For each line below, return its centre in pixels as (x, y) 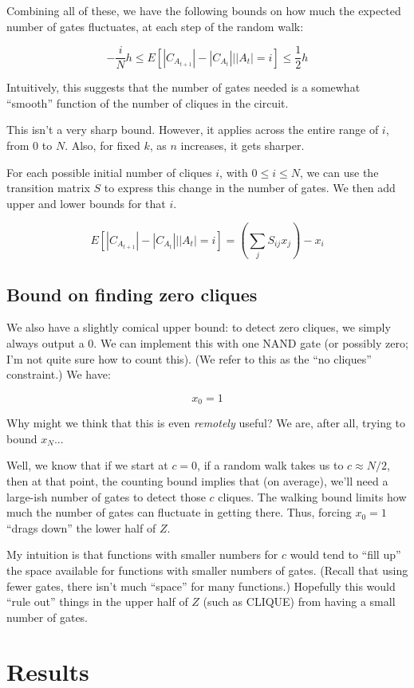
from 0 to (30, 145)
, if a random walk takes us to (270, 465)
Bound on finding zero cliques (132, 294)
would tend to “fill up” (345, 554)
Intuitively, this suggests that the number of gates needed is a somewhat (183, 87)
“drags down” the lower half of (81, 527)
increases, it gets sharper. (242, 145)
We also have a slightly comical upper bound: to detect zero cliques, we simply (199, 327)
